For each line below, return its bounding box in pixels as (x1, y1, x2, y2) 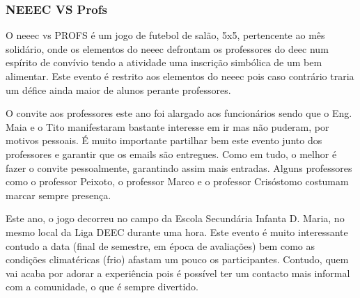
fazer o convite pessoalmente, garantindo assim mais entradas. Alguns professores (6, 160, 352, 175)
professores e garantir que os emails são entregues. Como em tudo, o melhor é (6, 146, 337, 161)
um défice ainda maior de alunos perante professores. (6, 82, 231, 97)
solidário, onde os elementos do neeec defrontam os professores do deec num (6, 41, 329, 56)
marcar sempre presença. (6, 187, 111, 202)
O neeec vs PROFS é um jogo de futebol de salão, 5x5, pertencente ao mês (6, 28, 325, 42)
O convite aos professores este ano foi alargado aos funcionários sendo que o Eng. (6, 106, 352, 120)
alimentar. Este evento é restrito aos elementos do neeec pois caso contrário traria (6, 69, 354, 83)
